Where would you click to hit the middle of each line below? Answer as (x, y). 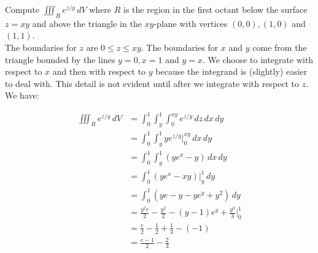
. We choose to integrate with (258, 59)
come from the (280, 47)
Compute (22, 9)
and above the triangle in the (87, 23)
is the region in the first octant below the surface (215, 9)
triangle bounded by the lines (60, 59)
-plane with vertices (191, 23)
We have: (22, 95)
